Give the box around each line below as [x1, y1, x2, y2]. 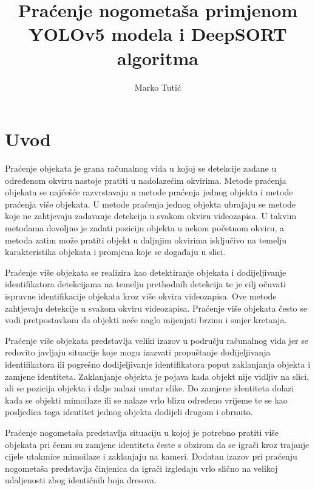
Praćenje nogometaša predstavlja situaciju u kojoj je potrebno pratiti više [5, 425, 279, 438]
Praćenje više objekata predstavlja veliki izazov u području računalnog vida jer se [5, 334, 308, 346]
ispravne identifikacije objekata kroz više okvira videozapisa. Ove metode [5, 289, 277, 302]
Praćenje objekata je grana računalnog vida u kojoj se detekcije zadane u [5, 162, 277, 175]
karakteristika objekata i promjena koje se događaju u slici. [5, 245, 226, 258]
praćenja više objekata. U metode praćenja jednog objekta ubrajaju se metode [5, 197, 296, 210]
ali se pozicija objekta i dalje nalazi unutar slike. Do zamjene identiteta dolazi [5, 382, 294, 394]
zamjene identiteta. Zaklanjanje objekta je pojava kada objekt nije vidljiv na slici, [5, 369, 310, 382]
